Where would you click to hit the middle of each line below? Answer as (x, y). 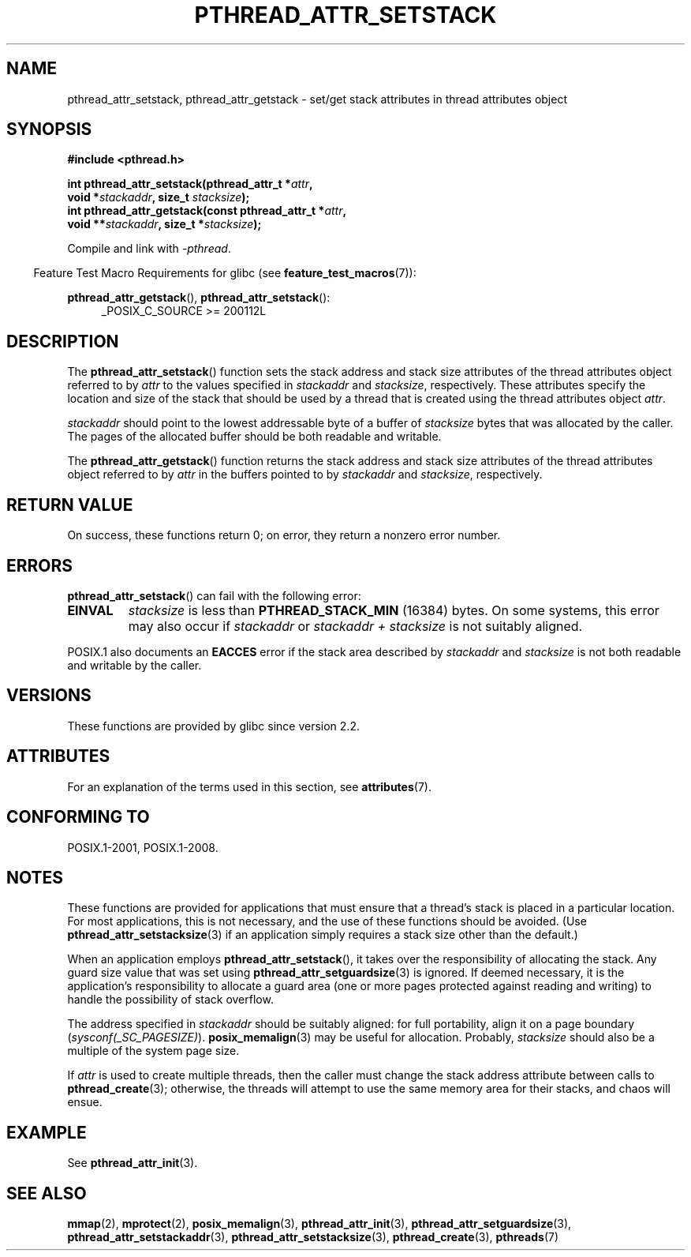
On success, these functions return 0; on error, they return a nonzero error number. (284, 535)
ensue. (85, 1102)
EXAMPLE (47, 1132)
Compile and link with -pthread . (149, 249)
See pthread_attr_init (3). (133, 1163)
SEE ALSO (47, 1193)
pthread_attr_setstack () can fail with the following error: (214, 595)
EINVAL (90, 610)
